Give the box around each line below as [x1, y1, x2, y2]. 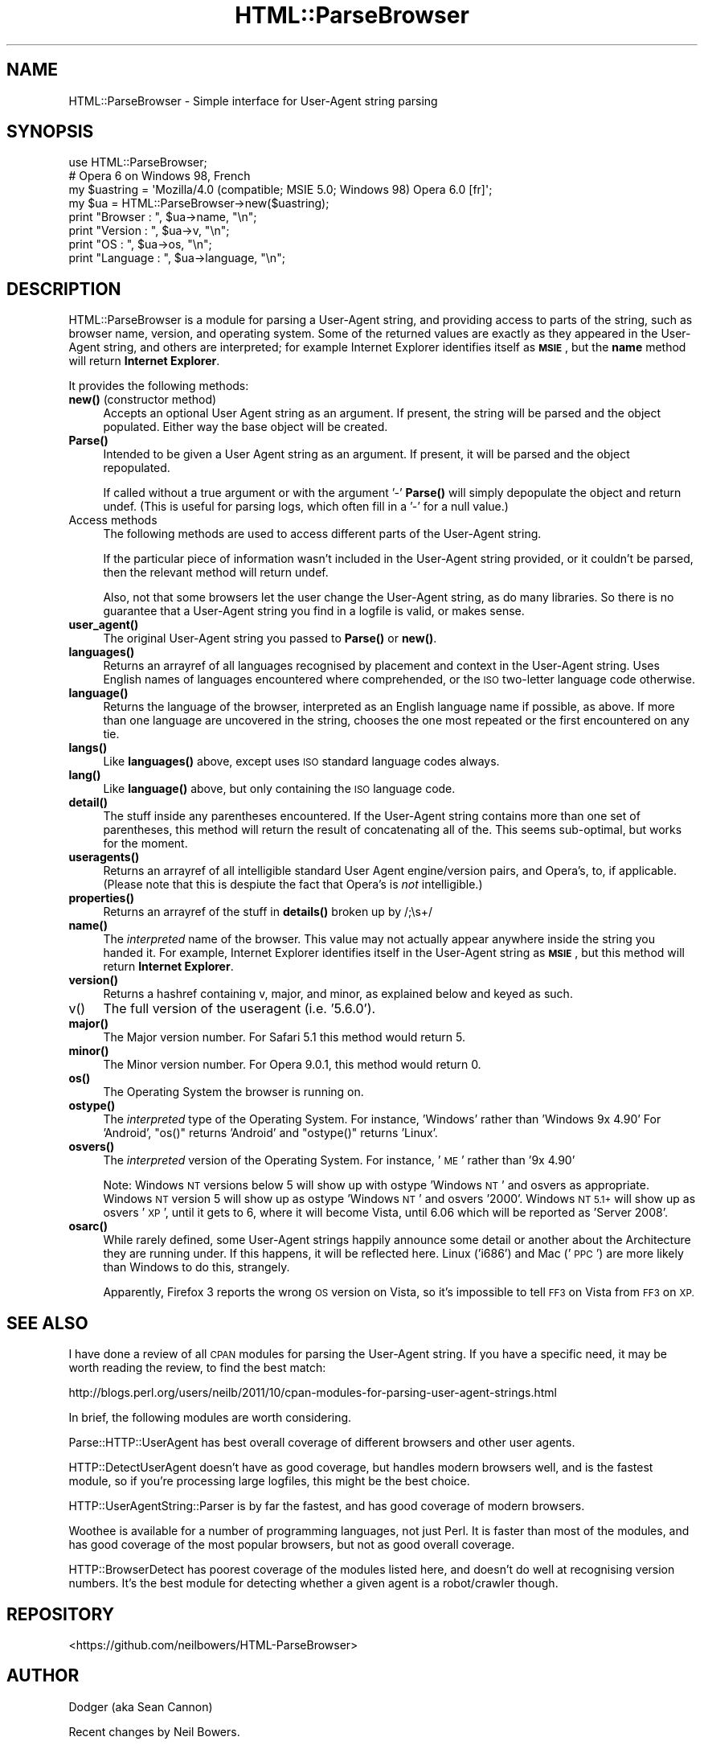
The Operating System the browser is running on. [103, 1085, 364, 1099]
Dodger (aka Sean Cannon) [68, 1699, 213, 1714]
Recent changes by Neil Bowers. [68, 1724, 240, 1739]
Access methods [68, 513, 158, 528]
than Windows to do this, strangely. [103, 1260, 290, 1275]
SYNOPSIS [6, 121, 94, 142]
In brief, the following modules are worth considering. [68, 1410, 352, 1425]
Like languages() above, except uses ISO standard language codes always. [103, 754, 500, 769]
